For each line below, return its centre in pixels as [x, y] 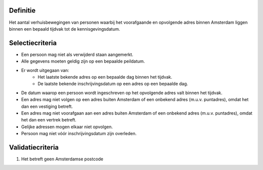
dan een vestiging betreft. [47, 106]
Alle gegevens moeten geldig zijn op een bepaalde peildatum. [83, 61]
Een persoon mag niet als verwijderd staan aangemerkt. [77, 54]
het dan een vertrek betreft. [49, 120]
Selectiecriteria [33, 43]
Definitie [22, 10]
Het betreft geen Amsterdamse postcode [62, 159]
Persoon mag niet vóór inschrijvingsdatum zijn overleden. [79, 134]
